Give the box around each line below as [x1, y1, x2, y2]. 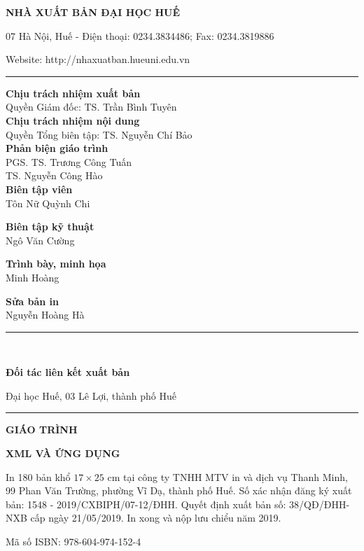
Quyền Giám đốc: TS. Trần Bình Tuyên [6, 99, 177, 114]
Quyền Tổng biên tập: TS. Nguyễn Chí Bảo [6, 127, 192, 141]
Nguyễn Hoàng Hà [6, 307, 85, 322]
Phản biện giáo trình [6, 141, 108, 155]
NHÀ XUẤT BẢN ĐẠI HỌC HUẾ [6, 5, 181, 19]
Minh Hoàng [6, 270, 59, 284]
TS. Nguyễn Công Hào [6, 168, 103, 183]
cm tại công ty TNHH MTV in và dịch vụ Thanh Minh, [107, 469, 348, 484]
